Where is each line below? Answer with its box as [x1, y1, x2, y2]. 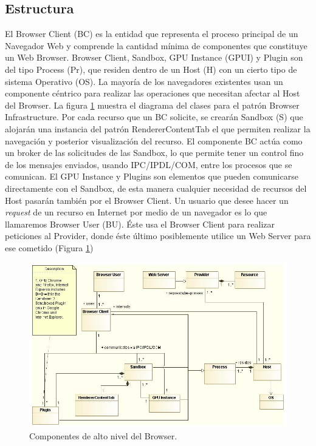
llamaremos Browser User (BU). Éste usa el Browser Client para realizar [5, 217, 275, 230]
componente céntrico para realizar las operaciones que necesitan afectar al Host [5, 87, 300, 100]
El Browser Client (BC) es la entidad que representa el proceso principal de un [5, 27, 298, 40]
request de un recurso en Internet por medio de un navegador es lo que [5, 206, 267, 218]
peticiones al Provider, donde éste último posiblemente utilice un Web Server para [5, 229, 311, 242]
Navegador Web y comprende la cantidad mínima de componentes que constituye [5, 39, 307, 52]
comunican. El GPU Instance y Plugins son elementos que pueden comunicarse [5, 170, 298, 183]
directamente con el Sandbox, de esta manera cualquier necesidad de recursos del [5, 181, 307, 194]
